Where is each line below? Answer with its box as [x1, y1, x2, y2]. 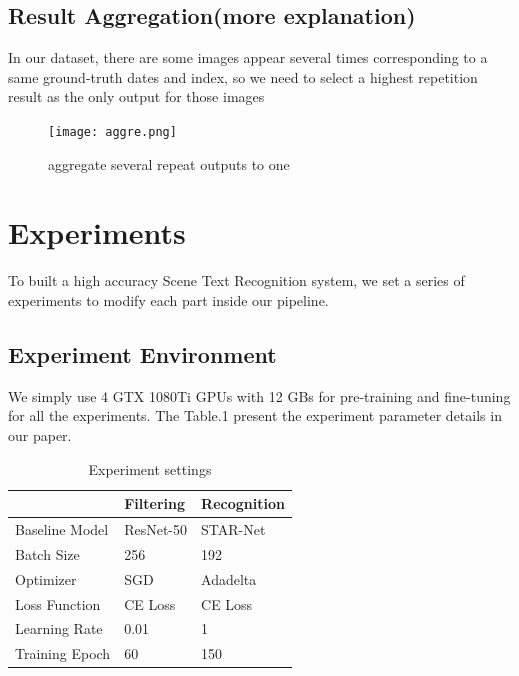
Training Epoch [15, 643, 111, 664]
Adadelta [201, 568, 257, 589]
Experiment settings [88, 458, 212, 479]
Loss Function [15, 593, 101, 614]
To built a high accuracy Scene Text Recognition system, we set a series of [8, 270, 465, 291]
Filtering [124, 493, 185, 514]
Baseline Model [15, 518, 109, 539]
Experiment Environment [8, 338, 277, 369]
